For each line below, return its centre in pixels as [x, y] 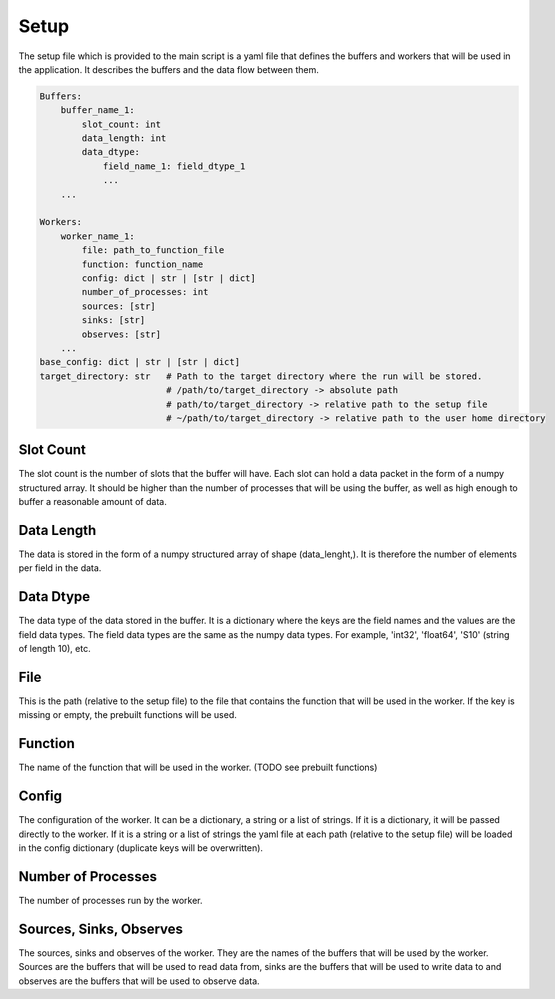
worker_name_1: [97, 236]
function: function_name [142, 264]
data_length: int [124, 138]
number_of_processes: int [145, 292]
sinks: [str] [113, 320]
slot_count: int [121, 124]
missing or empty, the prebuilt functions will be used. [127, 715]
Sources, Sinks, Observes [101, 928]
